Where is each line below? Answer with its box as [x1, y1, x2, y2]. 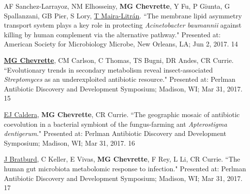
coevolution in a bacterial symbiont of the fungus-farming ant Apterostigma [4, 119, 227, 129]
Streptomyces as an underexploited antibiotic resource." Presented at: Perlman [4, 74, 235, 84]
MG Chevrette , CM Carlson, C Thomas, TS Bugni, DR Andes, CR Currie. [4, 55, 234, 65]
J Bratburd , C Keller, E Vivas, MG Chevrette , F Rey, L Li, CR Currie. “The [4, 154, 240, 164]
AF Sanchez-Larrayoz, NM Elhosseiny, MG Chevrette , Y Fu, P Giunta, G [4, 1, 230, 11]
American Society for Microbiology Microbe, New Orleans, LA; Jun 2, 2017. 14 [4, 39, 238, 49]
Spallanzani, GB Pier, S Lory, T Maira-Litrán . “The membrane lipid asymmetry [4, 10, 242, 20]
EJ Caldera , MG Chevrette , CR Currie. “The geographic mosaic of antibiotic [4, 109, 240, 119]
